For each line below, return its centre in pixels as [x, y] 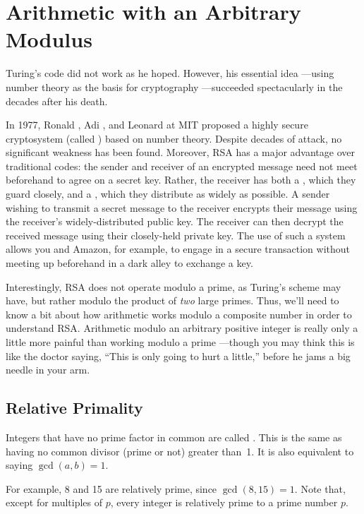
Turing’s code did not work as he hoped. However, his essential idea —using [170, 73]
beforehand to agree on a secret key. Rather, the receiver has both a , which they [181, 180]
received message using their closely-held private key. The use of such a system [176, 235]
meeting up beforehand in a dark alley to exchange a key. [129, 263]
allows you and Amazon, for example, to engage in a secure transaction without [178, 249]
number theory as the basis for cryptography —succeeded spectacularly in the [174, 86]
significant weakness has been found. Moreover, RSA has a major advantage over [180, 152]
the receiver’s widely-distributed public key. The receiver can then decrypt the [175, 221]
